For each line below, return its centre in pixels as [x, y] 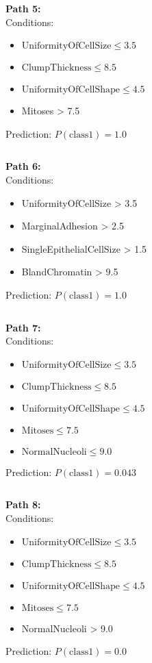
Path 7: [23, 327]
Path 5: [23, 8]
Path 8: [23, 504]
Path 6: [23, 166]
